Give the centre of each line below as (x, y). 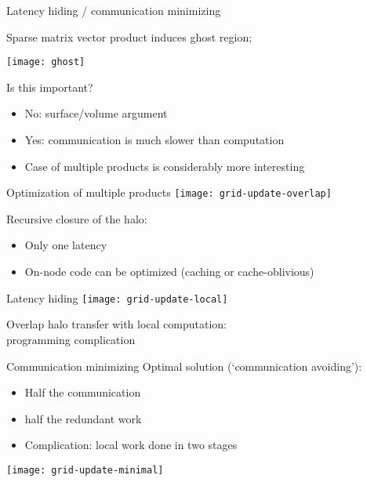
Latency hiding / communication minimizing (114, 10)
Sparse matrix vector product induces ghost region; (129, 36)
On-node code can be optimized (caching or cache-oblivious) (169, 272)
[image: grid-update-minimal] (85, 470)
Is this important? (50, 87)
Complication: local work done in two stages (131, 445)
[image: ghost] (46, 62)
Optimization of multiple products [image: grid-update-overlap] (169, 192)
